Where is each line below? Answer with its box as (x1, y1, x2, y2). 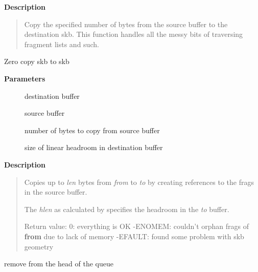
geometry (24, 241, 54, 252)
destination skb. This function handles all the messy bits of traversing (24, 29, 243, 39)
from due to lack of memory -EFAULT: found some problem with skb (24, 231, 244, 241)
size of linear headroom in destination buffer (25, 142, 163, 153)
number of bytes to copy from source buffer (25, 124, 160, 135)
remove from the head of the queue (4, 258, 113, 269)
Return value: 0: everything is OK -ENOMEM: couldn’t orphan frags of (24, 221, 249, 232)
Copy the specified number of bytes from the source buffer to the (24, 18, 228, 29)
